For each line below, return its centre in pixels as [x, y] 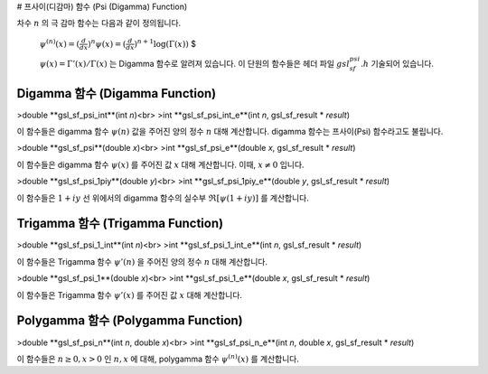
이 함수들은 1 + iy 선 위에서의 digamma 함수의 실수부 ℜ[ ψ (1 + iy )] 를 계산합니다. [163, 198]
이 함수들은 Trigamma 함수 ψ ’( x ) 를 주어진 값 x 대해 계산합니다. [130, 295]
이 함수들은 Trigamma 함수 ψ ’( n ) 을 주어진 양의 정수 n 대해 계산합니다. [142, 261]
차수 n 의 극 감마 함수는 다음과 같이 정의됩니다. [99, 23]
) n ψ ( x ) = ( [107, 43]
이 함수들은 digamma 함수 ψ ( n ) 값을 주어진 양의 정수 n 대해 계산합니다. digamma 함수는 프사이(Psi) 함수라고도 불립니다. [230, 131]
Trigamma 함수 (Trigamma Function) [120, 224]
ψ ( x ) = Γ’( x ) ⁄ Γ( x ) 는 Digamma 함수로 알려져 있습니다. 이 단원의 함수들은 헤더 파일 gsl [194, 64]
